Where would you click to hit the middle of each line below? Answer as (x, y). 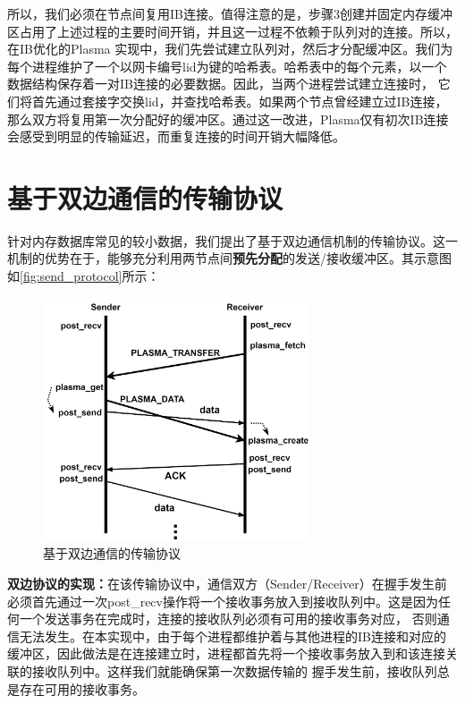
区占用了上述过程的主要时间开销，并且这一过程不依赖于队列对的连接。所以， (232, 31)
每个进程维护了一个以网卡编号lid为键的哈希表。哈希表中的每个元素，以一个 (227, 66)
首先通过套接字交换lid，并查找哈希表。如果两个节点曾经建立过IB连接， (240, 101)
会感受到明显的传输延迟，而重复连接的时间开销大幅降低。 (176, 136)
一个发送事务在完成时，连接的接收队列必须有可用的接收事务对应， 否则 (228, 619)
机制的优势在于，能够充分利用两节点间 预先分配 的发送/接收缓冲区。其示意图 (229, 258)
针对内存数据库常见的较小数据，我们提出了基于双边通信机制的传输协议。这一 (232, 240)
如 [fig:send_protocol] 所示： (84, 276)
